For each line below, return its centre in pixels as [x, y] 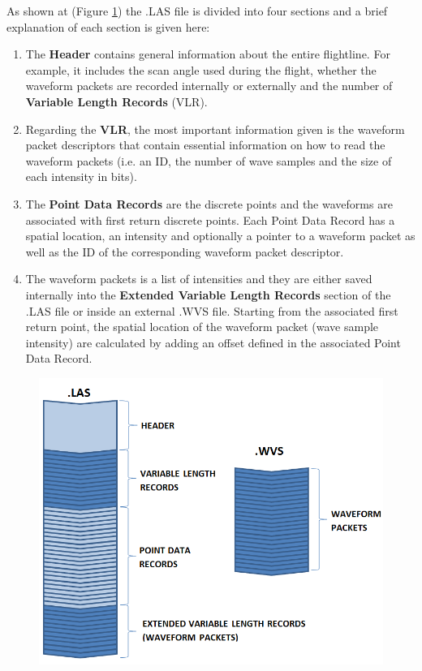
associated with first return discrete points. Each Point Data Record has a [210, 219]
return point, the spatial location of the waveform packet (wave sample [202, 327]
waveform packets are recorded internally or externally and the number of [209, 86]
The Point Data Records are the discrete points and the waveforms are [209, 203]
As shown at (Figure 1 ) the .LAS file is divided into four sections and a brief [197, 11]
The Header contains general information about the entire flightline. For [208, 54]
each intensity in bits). [81, 176]
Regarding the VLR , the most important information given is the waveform [215, 129]
